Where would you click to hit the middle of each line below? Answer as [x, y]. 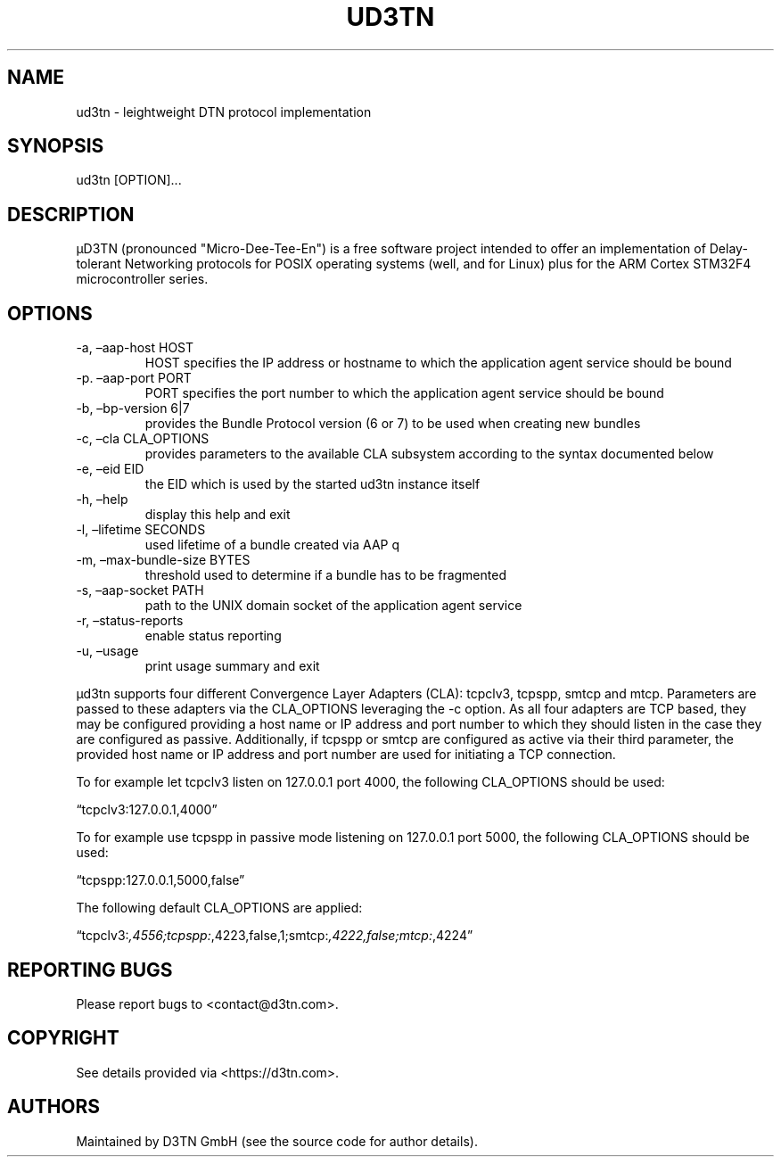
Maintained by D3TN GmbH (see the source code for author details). [277, 1141]
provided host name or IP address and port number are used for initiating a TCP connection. [346, 755]
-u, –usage [107, 651]
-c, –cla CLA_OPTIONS [143, 439]
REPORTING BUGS [90, 970]
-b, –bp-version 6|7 [133, 409]
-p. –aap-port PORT [134, 378]
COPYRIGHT [63, 1038]
